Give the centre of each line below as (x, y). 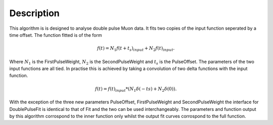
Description (35, 13)
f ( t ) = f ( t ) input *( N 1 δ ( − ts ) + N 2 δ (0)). (136, 89)
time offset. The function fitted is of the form (56, 35)
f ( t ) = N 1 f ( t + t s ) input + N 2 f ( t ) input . (136, 49)
